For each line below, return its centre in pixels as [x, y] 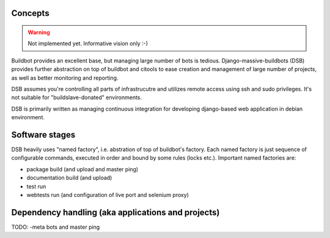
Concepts [30, 13]
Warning [39, 32]
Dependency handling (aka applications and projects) [116, 212]
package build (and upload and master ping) [82, 169]
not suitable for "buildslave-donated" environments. [77, 97]
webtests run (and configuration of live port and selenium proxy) [108, 195]
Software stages [43, 135]
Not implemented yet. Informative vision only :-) [88, 43]
